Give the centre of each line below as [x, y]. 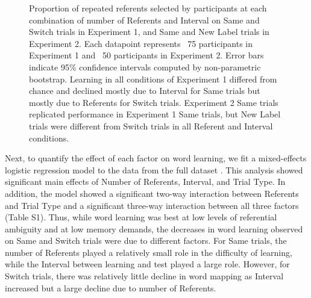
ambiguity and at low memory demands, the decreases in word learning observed [154, 228]
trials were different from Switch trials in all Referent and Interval [151, 126]
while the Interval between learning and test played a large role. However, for [147, 264]
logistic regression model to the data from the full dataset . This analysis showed [154, 169]
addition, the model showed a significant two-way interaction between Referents [152, 193]
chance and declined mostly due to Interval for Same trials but [145, 91]
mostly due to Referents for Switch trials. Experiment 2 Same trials [154, 102]
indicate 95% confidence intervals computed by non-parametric [145, 67]
